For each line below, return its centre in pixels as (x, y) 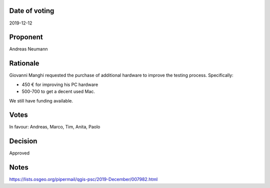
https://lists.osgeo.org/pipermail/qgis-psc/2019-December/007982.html (83, 179)
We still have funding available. (41, 100)
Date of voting (32, 11)
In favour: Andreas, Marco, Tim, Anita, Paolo (55, 127)
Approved (19, 153)
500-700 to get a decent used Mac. (58, 91)
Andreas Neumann (28, 49)
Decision (23, 141)
